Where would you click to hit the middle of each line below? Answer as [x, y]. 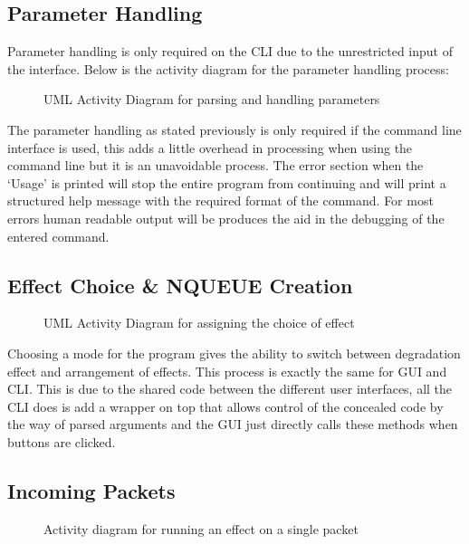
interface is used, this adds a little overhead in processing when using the [210, 147]
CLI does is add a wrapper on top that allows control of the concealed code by [225, 406]
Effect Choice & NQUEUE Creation [180, 285]
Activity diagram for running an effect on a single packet [201, 528]
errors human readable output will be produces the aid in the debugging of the [226, 218]
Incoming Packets [91, 490]
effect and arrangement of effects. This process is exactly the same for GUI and [227, 371]
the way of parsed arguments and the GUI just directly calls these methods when [233, 424]
